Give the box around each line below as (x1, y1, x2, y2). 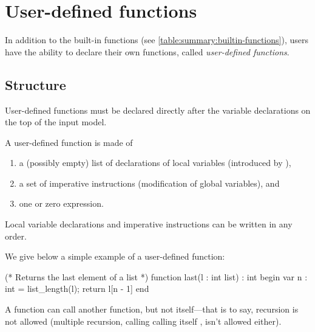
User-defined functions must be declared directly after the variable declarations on (5, 103, 311, 116)
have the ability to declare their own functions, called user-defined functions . (5, 45, 290, 58)
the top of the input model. (5, 116, 107, 128)
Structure (5, 75, 66, 94)
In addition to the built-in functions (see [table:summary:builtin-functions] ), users (5, 33, 308, 46)
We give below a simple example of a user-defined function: (5, 250, 225, 263)
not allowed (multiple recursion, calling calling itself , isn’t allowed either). (5, 314, 282, 327)
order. (5, 229, 27, 242)
